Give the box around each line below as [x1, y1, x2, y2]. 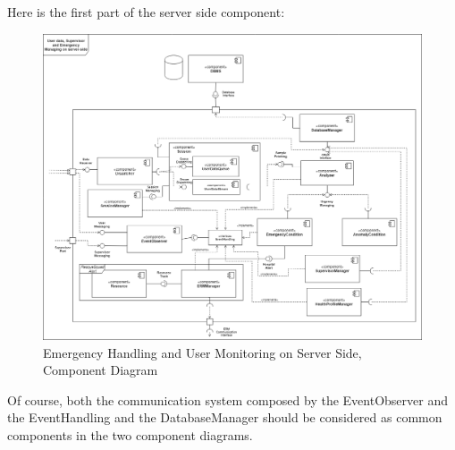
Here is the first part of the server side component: [7, 3, 285, 21]
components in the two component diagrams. [7, 425, 253, 444]
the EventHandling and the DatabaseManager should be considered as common [7, 408, 442, 427]
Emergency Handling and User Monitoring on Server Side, [43, 343, 362, 361]
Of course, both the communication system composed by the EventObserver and [7, 390, 449, 409]
